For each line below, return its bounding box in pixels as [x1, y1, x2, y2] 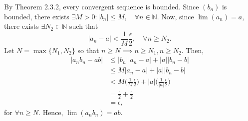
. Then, [181, 45, 204, 55]
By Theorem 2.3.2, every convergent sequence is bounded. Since [4, 1, 199, 11]
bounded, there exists [4, 11, 69, 21]
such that [69, 21, 98, 31]
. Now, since [157, 11, 194, 21]
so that [77, 45, 99, 55]
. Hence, [38, 107, 63, 117]
